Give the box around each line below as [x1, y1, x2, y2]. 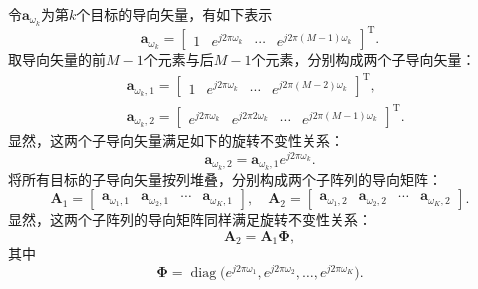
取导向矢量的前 [8, 49, 106, 70]
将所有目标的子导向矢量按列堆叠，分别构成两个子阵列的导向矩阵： [8, 168, 442, 189]
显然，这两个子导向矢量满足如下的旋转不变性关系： [8, 130, 344, 151]
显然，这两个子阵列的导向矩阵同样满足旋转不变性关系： [8, 209, 372, 230]
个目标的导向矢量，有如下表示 [76, 4, 273, 24]
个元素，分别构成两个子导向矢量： [251, 49, 476, 70]
